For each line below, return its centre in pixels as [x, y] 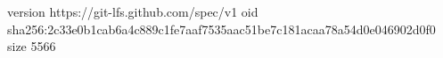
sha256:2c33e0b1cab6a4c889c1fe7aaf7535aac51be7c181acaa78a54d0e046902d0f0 [221, 29]
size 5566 [32, 46]
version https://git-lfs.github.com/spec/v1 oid [133, 11]
